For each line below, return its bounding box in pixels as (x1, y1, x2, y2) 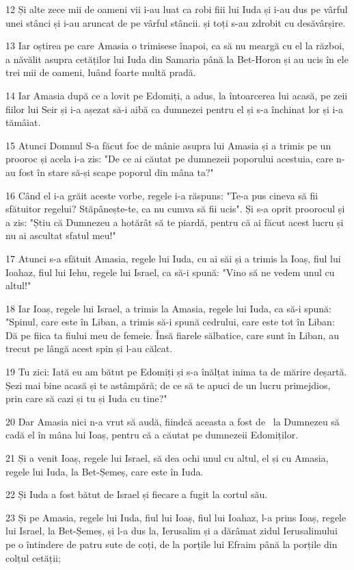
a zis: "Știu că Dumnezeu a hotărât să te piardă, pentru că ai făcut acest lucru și (5, 214, 344, 229)
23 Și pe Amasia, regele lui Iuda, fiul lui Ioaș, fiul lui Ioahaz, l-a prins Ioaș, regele (5, 510, 346, 524)
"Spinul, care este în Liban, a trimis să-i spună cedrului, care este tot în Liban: (5, 314, 335, 329)
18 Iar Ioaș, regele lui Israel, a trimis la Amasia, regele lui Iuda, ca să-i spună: (5, 301, 331, 315)
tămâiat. (5, 115, 41, 129)
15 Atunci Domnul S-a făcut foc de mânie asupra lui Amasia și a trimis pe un (5, 138, 331, 152)
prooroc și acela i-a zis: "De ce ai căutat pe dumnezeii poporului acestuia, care (5, 151, 333, 166)
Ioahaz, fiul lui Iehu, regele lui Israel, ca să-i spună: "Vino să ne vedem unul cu (5, 264, 335, 279)
